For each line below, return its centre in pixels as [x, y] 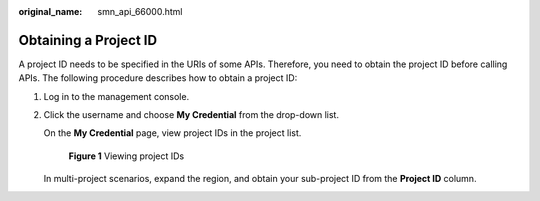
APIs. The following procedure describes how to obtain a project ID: [158, 78]
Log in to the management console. [116, 96]
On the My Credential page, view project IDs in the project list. [172, 133]
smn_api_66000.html [140, 11]
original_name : [50, 11]
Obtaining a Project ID [88, 40]
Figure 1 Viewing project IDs [126, 156]
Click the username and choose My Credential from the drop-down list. [191, 115]
